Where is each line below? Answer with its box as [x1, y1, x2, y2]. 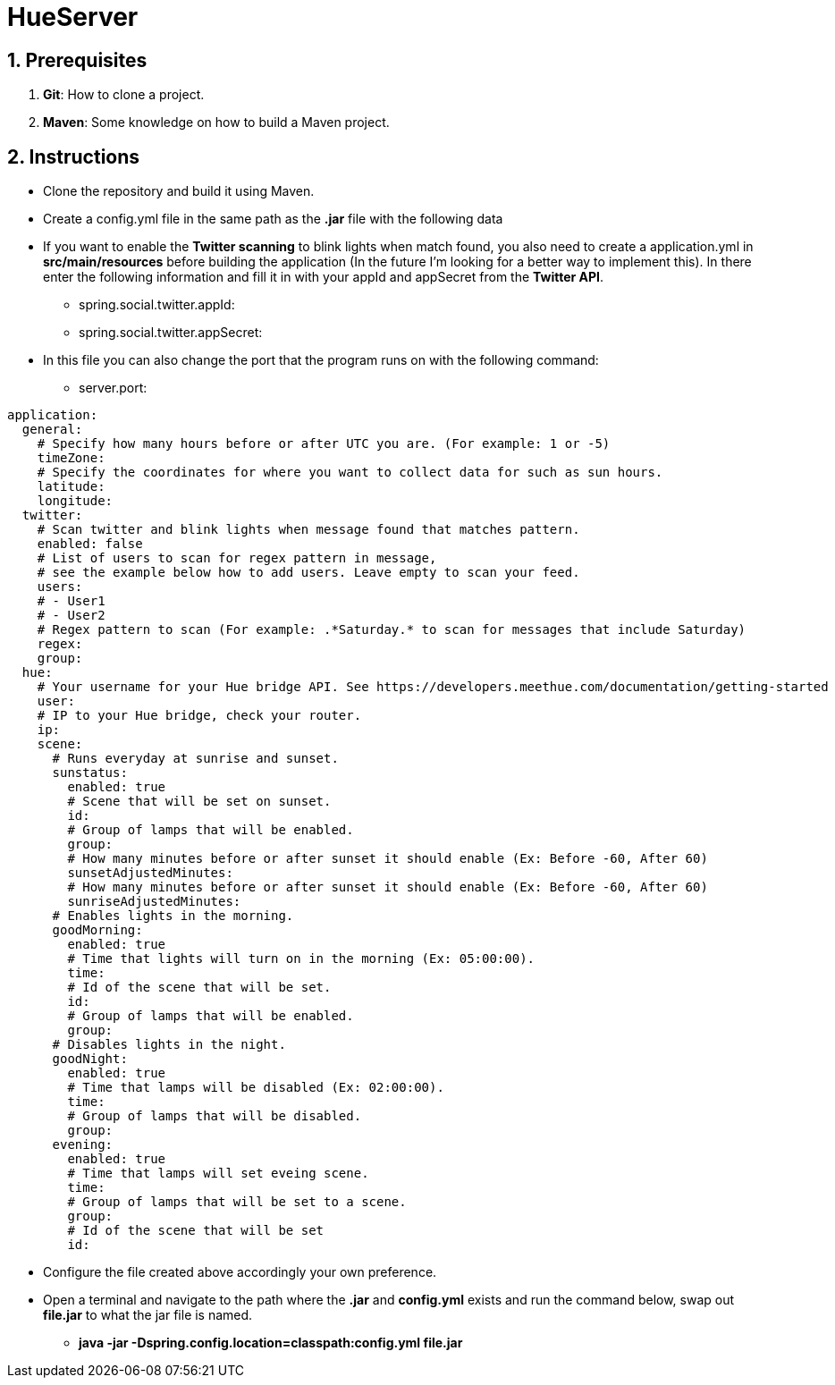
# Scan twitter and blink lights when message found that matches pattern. [37, 522, 580, 537]
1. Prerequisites [7, 48, 148, 72]
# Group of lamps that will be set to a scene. [67, 1195, 407, 1210]
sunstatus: [52, 765, 128, 781]
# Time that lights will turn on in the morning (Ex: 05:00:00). [67, 951, 536, 967]
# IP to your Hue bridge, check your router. [37, 708, 362, 723]
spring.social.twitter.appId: [79, 297, 235, 313]
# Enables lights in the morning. [52, 908, 294, 924]
